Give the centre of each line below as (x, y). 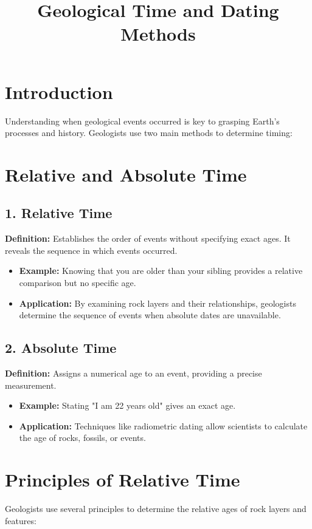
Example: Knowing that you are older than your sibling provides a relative (161, 271)
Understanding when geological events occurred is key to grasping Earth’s (142, 121)
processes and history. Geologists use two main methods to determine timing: (149, 133)
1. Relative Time (59, 213)
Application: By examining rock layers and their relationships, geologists (158, 303)
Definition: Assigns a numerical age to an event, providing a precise (133, 373)
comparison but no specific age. (78, 283)
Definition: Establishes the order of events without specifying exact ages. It (148, 238)
